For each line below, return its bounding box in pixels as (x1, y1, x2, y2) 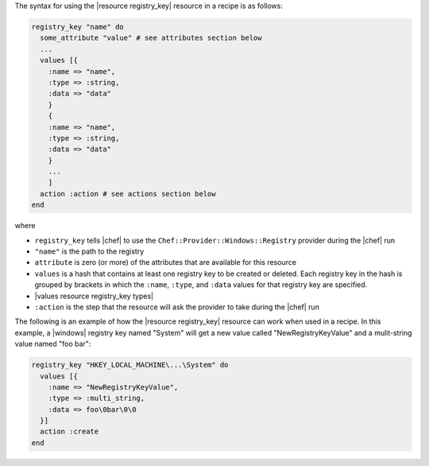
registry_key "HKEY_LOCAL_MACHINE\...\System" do (31, 360, 229, 370)
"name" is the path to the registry (34, 247, 145, 256)
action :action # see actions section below (40, 189, 216, 198)
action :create (40, 427, 99, 437)
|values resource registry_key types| (34, 291, 154, 301)
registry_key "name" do (31, 22, 125, 31)
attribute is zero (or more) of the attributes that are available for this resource (34, 258, 297, 267)
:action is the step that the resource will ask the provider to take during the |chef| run (34, 302, 319, 312)
